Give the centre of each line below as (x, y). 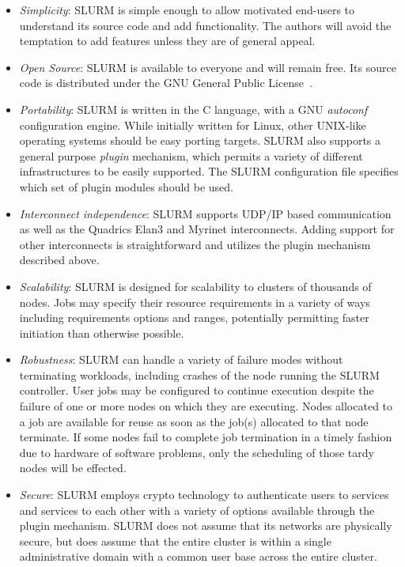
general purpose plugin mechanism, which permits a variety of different (191, 155)
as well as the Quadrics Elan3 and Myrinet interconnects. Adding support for (207, 229)
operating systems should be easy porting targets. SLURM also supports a (200, 140)
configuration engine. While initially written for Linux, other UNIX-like (193, 125)
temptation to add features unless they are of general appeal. (167, 41)
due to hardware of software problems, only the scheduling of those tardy (197, 452)
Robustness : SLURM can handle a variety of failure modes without (181, 359)
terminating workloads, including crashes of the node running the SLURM (199, 374)
